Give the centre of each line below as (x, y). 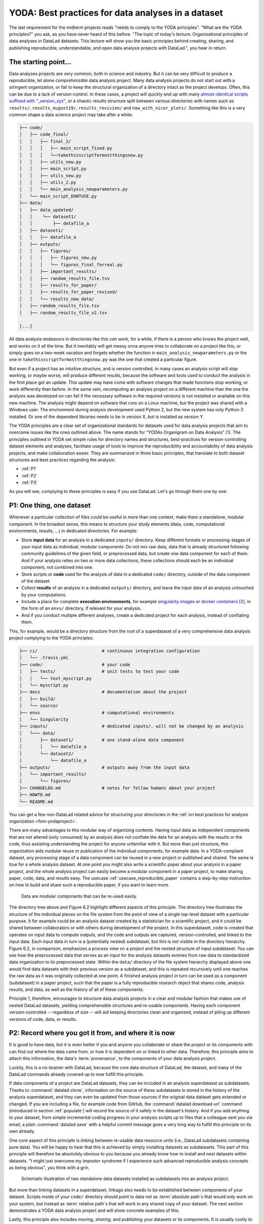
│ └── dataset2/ (46, 753)
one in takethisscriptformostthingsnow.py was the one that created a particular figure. (103, 359)
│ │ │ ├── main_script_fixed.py (66, 148)
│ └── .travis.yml (44, 658)
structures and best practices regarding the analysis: (62, 460)
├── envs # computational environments (97, 713)
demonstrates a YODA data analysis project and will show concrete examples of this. (94, 1211)
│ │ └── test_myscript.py (55, 678)
